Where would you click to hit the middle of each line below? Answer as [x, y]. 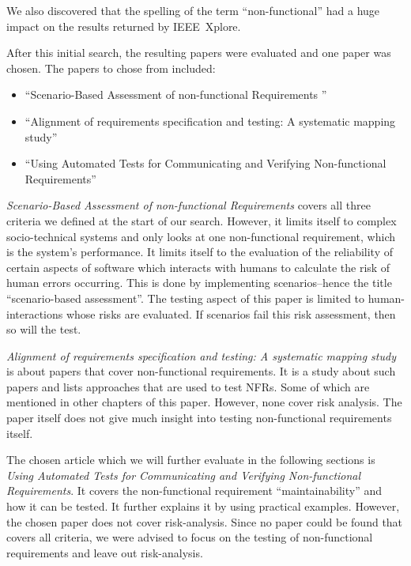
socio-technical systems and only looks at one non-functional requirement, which [201, 236]
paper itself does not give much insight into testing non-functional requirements [199, 418]
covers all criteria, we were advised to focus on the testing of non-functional [190, 537]
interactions [35, 313]
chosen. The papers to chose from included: [111, 68]
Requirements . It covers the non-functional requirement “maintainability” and [194, 491]
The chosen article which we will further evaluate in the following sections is [191, 460]
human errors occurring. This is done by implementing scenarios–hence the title [199, 283]
